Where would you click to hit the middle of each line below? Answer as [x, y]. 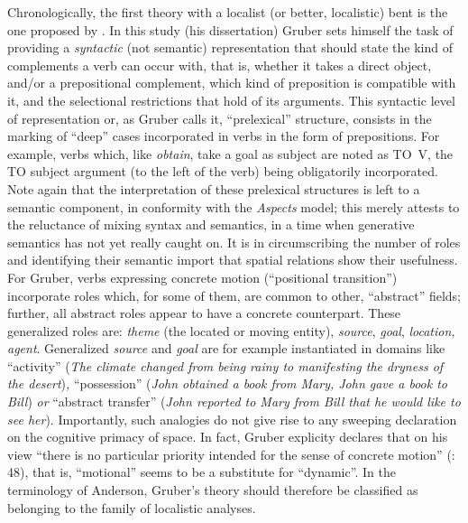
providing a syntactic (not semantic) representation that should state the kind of [230, 47]
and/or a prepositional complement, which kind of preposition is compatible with [232, 83]
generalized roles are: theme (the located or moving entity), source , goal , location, [231, 330]
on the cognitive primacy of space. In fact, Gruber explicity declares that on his [228, 437]
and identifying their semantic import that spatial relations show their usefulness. [233, 260]
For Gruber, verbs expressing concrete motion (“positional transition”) [202, 277]
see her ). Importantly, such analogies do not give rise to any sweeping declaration [232, 419]
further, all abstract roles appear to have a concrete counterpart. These [204, 313]
